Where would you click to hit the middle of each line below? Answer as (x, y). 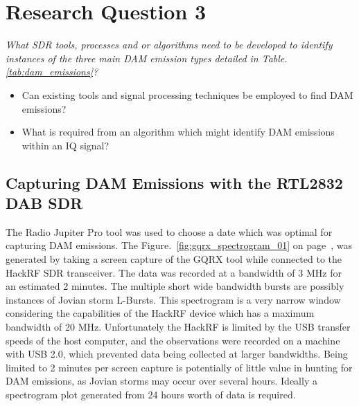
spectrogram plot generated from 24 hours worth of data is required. (151, 394)
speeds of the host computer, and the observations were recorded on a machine (173, 340)
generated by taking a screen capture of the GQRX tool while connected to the (174, 259)
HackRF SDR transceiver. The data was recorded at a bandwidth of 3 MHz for (174, 272)
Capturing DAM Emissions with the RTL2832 (174, 182)
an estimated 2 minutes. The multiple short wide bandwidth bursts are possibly (175, 286)
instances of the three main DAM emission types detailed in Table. (147, 58)
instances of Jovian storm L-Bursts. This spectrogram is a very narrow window (173, 299)
